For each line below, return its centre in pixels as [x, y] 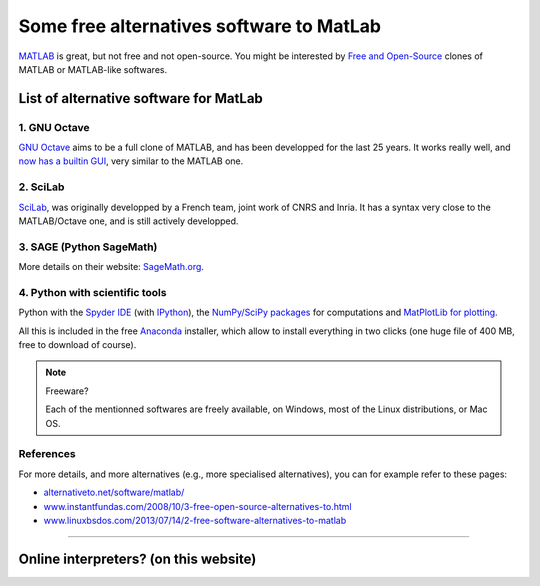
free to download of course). [77, 345]
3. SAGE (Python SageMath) [88, 247]
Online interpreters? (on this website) [137, 558]
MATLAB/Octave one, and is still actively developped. [128, 221]
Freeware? [67, 391]
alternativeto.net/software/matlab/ [114, 492]
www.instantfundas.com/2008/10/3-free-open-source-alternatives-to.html [197, 506]
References [47, 454]
